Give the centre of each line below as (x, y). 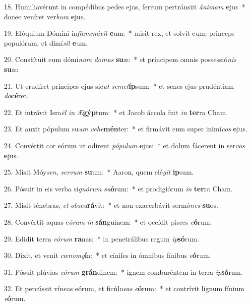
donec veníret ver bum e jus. (45, 16)
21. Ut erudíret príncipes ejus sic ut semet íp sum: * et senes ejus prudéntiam (119, 86)
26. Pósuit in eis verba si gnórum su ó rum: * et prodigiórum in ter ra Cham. (118, 188)
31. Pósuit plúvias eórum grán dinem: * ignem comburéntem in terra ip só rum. (124, 272)
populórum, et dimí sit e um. (46, 42)
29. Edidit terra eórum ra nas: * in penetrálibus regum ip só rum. (102, 238)
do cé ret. (16, 95)
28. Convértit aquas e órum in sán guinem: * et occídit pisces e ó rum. (108, 221)
